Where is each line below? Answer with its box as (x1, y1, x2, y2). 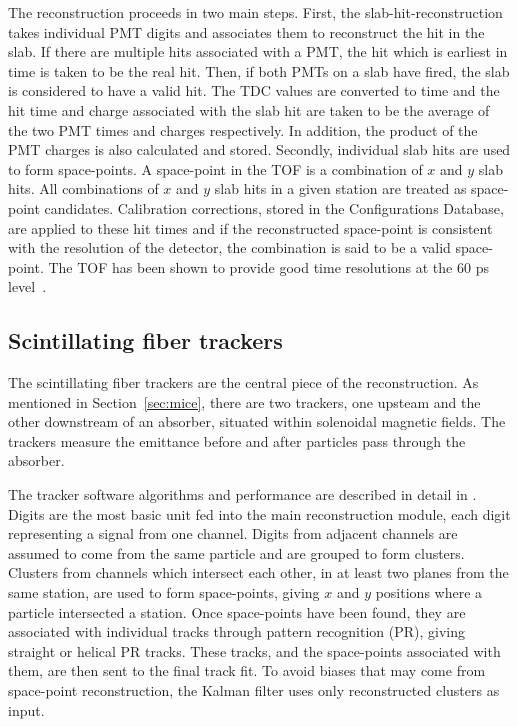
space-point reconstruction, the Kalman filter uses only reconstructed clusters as (8, 680, 500, 701)
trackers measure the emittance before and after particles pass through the (8, 430, 466, 451)
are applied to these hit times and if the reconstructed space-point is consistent (8, 217, 493, 238)
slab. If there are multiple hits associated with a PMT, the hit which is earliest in (8, 41, 508, 62)
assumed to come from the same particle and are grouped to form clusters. (8, 542, 465, 563)
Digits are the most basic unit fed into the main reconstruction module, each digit (8, 503, 511, 524)
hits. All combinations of (8, 178, 159, 199)
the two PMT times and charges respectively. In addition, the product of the (8, 119, 478, 140)
